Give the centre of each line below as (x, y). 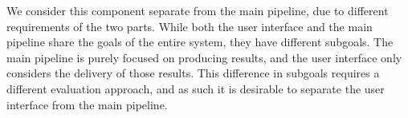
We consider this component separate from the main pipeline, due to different (198, 10)
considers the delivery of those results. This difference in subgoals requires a (193, 73)
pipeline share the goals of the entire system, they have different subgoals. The (200, 42)
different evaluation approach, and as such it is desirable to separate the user (196, 88)
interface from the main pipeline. (87, 104)
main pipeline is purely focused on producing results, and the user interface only (204, 57)
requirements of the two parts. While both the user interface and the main (190, 26)
